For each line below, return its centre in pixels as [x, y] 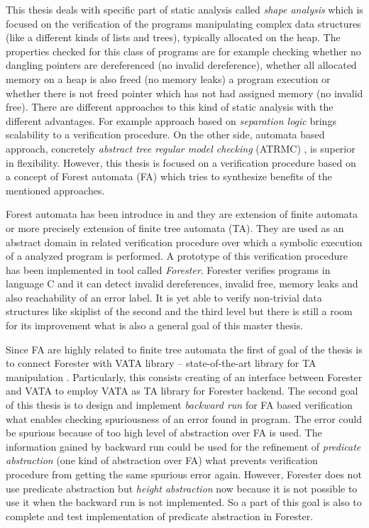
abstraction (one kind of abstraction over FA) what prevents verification [162, 460]
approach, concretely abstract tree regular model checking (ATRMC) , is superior [181, 148]
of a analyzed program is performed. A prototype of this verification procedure [177, 256]
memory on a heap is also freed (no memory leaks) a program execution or [168, 78]
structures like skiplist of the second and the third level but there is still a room [179, 311]
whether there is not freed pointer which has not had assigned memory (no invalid [184, 93]
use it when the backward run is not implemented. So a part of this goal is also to [184, 502]
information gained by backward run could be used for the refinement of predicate [183, 446]
